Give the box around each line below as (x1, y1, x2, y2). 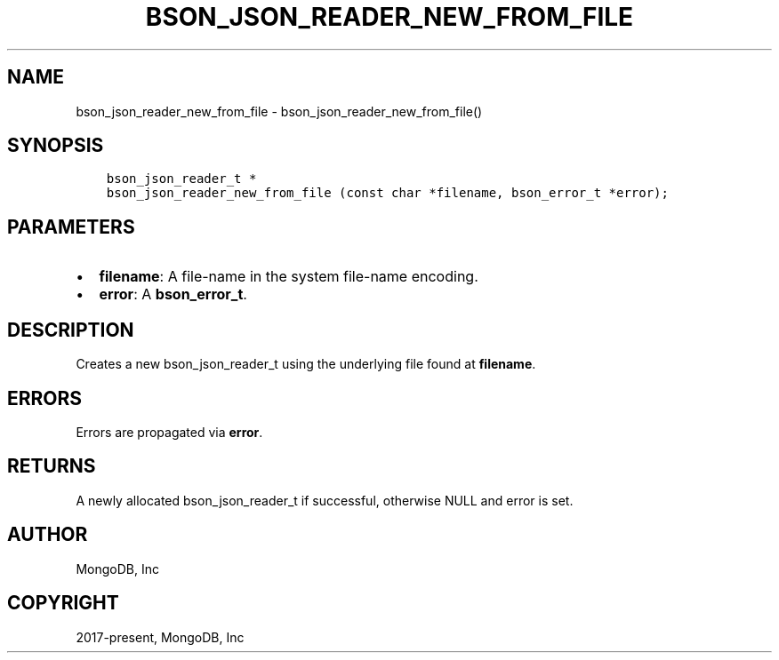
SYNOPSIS (7, 134, 104, 157)
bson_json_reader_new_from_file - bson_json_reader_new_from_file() (76, 103, 483, 119)
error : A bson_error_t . (99, 285, 247, 304)
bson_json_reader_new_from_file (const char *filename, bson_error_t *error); (106, 186, 669, 201)
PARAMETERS (7, 215, 135, 238)
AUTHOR (7, 523, 88, 546)
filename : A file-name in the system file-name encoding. (99, 267, 478, 286)
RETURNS (7, 455, 96, 478)
